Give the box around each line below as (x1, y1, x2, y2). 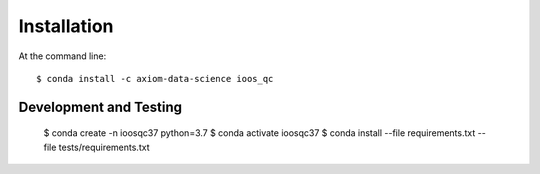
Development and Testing (18, 98, 183, 115)
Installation (18, 15, 114, 37)
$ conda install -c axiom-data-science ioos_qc (36, 73, 274, 84)
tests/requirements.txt (58, 141, 150, 153)
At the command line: (18, 50, 107, 62)
